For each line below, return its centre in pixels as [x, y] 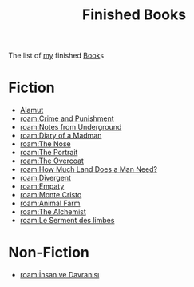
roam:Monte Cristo [51, 195]
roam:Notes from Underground [71, 127]
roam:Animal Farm [50, 203]
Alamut [32, 110]
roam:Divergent [46, 178]
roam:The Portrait [49, 153]
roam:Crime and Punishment [67, 118]
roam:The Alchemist [53, 212]
